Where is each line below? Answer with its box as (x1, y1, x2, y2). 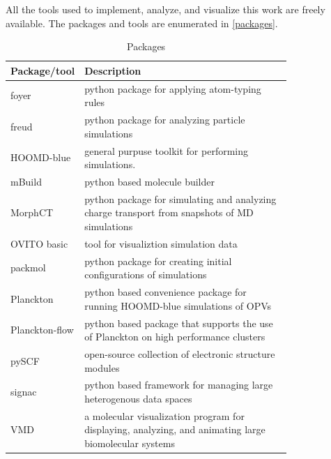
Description (84, 63, 141, 77)
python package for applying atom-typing (84, 81, 261, 96)
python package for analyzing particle (84, 112, 245, 127)
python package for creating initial (84, 253, 232, 268)
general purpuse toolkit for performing (84, 143, 248, 158)
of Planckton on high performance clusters (84, 329, 265, 344)
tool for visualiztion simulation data (84, 236, 238, 250)
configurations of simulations (84, 267, 207, 282)
